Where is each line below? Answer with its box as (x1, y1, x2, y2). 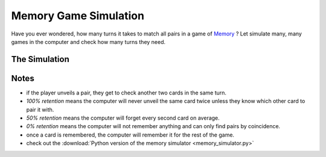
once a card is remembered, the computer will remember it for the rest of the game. (26, 131, 235, 138)
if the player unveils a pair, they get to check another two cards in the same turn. (26, 89, 226, 96)
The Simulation (11, 54, 69, 64)
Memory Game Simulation (11, 9, 145, 22)
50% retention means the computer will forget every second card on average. (26, 114, 220, 122)
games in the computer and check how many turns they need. (11, 38, 166, 45)
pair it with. (26, 106, 54, 113)
